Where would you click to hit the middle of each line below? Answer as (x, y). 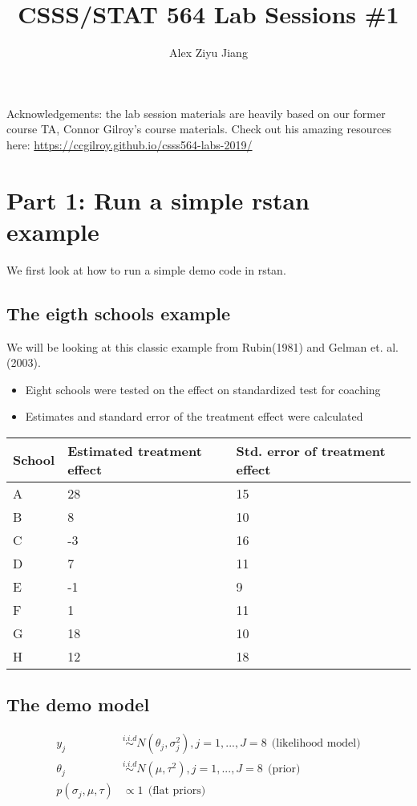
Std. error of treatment (311, 450)
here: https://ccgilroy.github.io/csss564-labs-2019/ (130, 144)
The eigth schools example (118, 313)
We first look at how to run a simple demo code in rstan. (146, 269)
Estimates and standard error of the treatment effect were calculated (194, 416)
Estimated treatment (135, 450)
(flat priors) (177, 791)
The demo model (78, 704)
